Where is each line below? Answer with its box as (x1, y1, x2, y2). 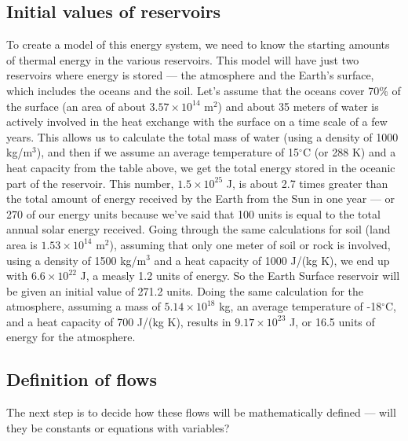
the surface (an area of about (6, 97, 146, 114)
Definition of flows (6, 367, 158, 391)
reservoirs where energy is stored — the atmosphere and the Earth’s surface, (6, 67, 374, 83)
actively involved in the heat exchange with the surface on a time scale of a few (6, 113, 388, 130)
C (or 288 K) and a (302, 144, 396, 160)
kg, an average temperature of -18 (219, 298, 382, 314)
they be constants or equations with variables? (6, 419, 230, 435)
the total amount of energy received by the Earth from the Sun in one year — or (6, 190, 395, 207)
